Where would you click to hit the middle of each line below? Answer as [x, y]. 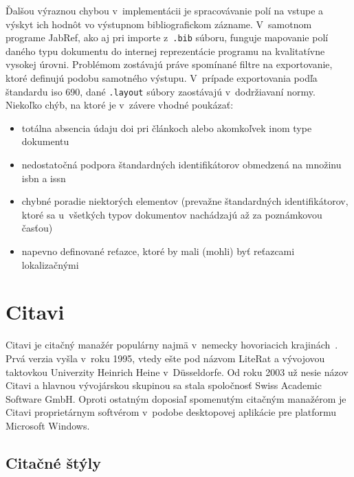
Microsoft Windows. [48, 425]
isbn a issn [44, 178]
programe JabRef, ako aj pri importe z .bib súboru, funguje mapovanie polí [167, 37]
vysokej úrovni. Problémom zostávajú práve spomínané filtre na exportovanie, [169, 64]
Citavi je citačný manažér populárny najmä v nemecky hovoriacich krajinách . [172, 345]
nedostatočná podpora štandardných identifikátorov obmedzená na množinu [181, 165]
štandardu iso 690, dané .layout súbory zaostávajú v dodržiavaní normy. [161, 91]
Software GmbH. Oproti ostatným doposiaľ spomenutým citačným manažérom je [176, 398]
